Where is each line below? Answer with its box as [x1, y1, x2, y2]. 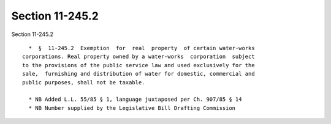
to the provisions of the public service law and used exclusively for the [22, 62, 255, 68]
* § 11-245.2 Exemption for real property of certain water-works [28, 45, 255, 51]
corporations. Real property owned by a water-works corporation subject [22, 53, 255, 60]
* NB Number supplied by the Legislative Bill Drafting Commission [28, 104, 236, 111]
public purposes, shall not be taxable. [22, 79, 145, 86]
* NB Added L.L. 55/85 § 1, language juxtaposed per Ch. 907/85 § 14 [28, 96, 242, 103]
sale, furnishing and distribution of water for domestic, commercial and [22, 70, 255, 78]
